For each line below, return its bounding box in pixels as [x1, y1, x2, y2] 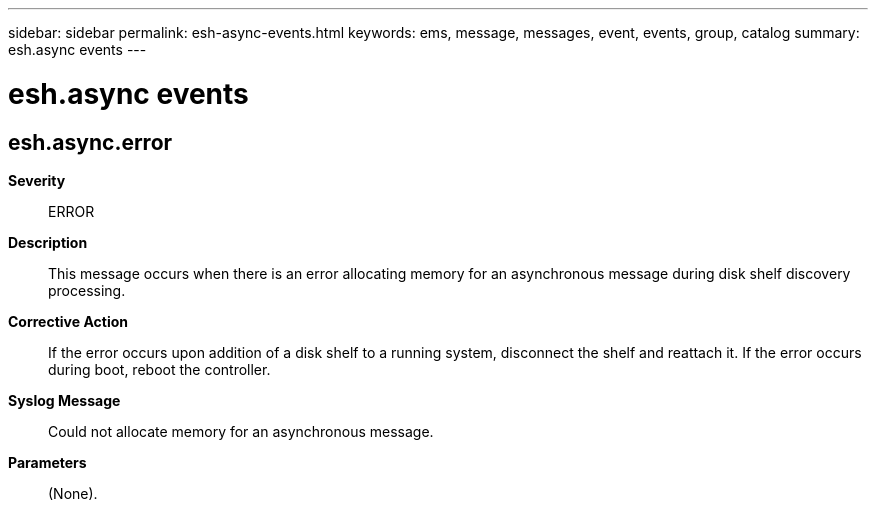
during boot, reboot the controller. [48, 360, 271, 378]
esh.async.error [8, 129, 173, 155]
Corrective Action [8, 312, 128, 330]
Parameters [8, 453, 87, 471]
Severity [8, 171, 66, 189]
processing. [48, 281, 126, 299]
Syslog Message [8, 391, 121, 409]
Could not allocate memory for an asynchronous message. [48, 422, 434, 440]
